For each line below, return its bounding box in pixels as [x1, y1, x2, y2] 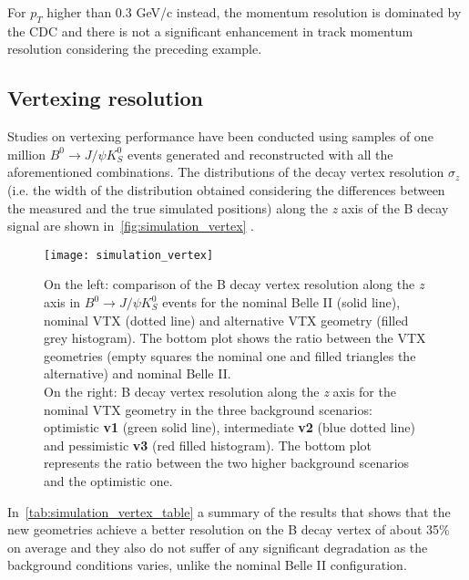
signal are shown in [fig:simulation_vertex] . [7, 216, 255, 235]
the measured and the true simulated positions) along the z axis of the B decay [7, 198, 449, 217]
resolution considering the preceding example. [7, 39, 262, 58]
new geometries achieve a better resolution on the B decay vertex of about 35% [7, 520, 450, 539]
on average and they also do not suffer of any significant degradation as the [7, 537, 428, 556]
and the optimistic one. [44, 471, 173, 490]
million [7, 144, 46, 163]
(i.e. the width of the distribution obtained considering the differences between [7, 180, 445, 199]
